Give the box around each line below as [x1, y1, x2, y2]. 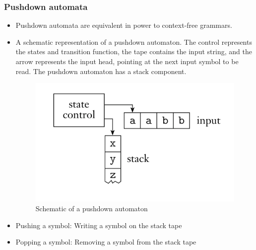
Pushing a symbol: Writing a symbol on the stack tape [15, 220, 182, 230]
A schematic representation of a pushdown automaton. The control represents [15, 36, 252, 47]
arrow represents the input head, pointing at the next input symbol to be [15, 56, 239, 66]
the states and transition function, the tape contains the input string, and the [15, 46, 252, 57]
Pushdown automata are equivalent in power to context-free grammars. [15, 20, 232, 30]
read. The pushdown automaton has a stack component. [15, 66, 187, 76]
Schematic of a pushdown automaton [35, 203, 148, 214]
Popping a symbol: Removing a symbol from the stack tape [15, 237, 196, 247]
